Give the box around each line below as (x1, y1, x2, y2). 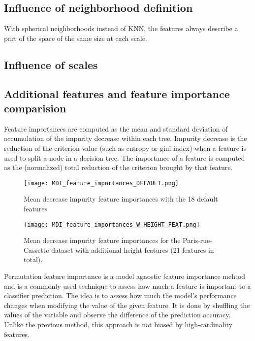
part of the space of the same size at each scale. (4, 33, 147, 43)
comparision (4, 100, 66, 115)
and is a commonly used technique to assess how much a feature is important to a (4, 280, 251, 291)
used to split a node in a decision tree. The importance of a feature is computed (4, 152, 245, 163)
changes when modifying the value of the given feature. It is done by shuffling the (4, 300, 250, 310)
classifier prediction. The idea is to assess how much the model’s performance (4, 290, 237, 301)
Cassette (24, 244, 49, 255)
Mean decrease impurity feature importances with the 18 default (24, 194, 218, 204)
